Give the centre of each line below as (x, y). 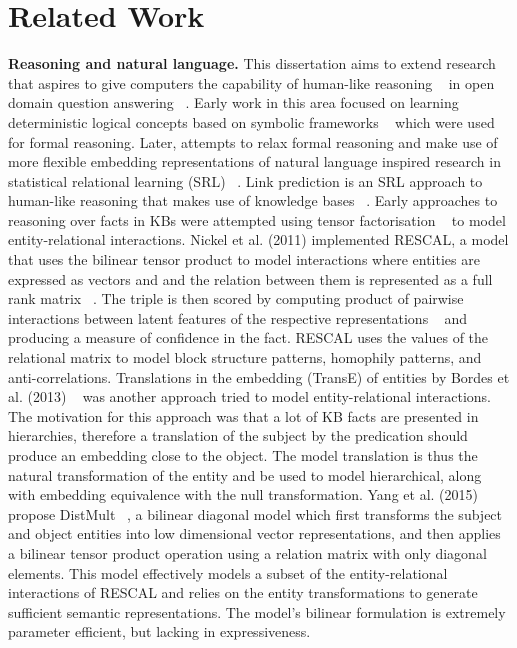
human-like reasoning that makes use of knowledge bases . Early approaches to (253, 200)
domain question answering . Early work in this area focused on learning (233, 102)
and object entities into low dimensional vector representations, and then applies (254, 533)
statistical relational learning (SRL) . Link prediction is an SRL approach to (245, 180)
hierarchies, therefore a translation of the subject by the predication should (238, 435)
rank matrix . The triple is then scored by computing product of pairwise (236, 298)
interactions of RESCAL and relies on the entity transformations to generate (243, 592)
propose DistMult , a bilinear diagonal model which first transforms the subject (255, 513)
